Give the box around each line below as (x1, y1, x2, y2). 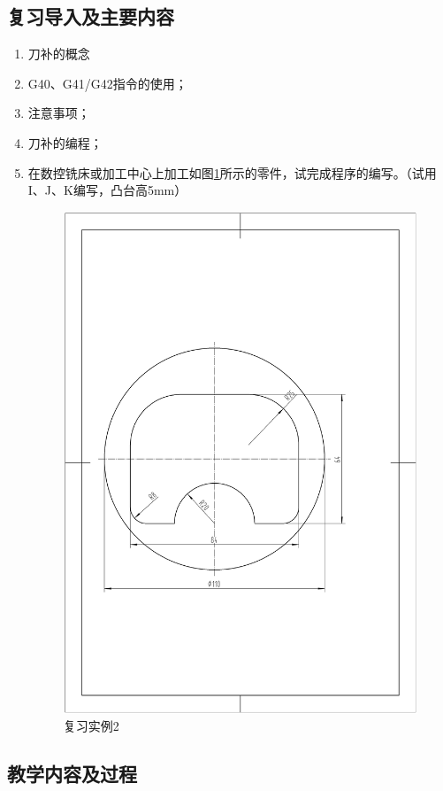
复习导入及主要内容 (7, 3, 174, 30)
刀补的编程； (27, 133, 103, 151)
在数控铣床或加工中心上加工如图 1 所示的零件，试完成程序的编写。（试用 (27, 163, 437, 182)
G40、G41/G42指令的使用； (27, 74, 187, 92)
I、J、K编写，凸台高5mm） (27, 181, 187, 199)
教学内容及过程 (7, 760, 137, 787)
